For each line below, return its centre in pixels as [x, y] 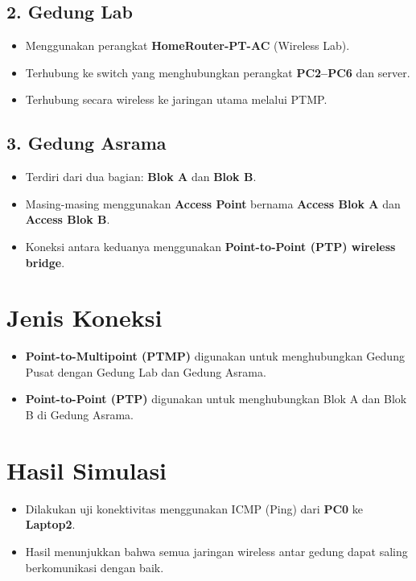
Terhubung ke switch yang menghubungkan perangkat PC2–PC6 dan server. [218, 72]
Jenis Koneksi [84, 317]
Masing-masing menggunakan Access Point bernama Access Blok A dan [213, 203]
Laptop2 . [50, 524]
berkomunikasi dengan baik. [95, 567]
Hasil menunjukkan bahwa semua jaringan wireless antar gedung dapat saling [216, 551]
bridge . [45, 262]
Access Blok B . [68, 219]
